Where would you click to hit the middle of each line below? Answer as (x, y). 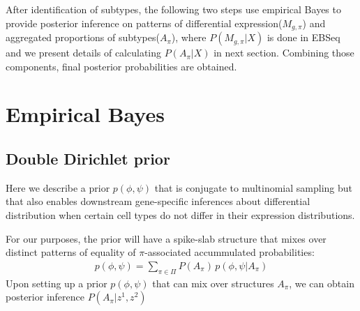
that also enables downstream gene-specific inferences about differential (158, 201)
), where (189, 37)
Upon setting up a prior (57, 283)
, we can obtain (322, 283)
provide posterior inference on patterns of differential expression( (144, 23)
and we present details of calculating (84, 53)
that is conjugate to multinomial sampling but (254, 187)
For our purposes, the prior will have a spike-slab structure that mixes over (166, 238)
